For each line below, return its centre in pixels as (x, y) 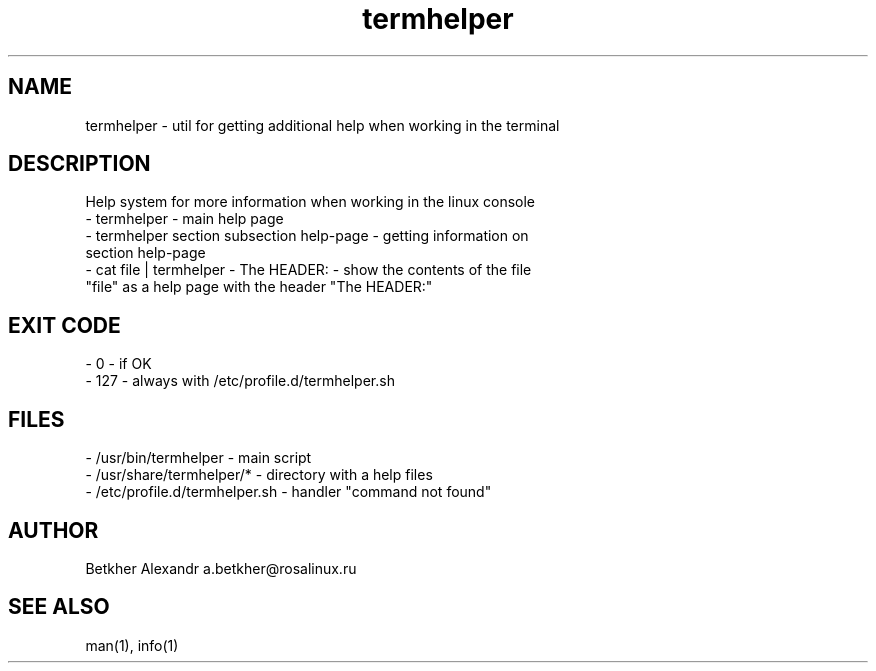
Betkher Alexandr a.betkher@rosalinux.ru (221, 568)
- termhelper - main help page (184, 219)
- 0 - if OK (118, 364)
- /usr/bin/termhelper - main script (198, 458)
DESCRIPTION (79, 164)
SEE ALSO (59, 607)
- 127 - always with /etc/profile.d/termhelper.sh (240, 381)
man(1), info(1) (132, 645)
